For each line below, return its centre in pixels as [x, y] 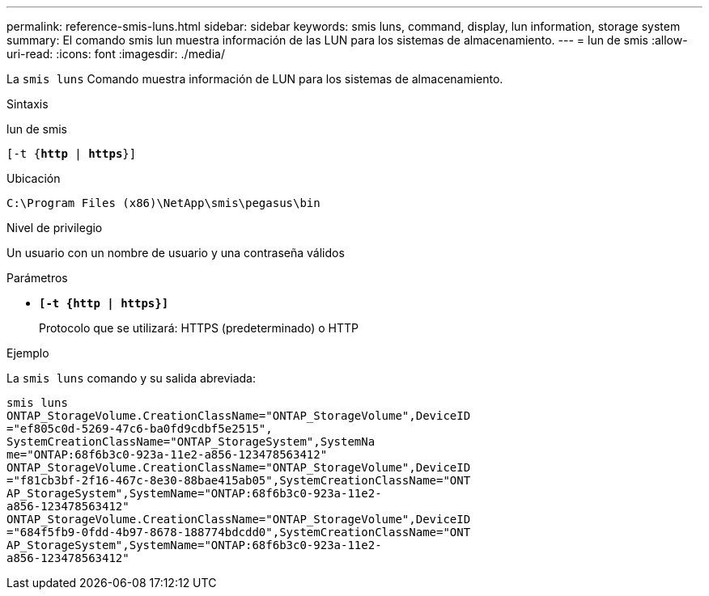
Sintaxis [28, 104]
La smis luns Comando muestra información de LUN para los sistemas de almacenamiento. [255, 79]
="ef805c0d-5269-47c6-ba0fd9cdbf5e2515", [140, 429]
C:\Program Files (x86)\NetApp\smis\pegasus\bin [163, 203]
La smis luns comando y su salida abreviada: [131, 378]
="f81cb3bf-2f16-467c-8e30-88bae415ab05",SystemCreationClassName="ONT [239, 480]
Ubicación [34, 178]
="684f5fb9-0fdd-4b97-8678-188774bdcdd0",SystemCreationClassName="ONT [239, 532]
